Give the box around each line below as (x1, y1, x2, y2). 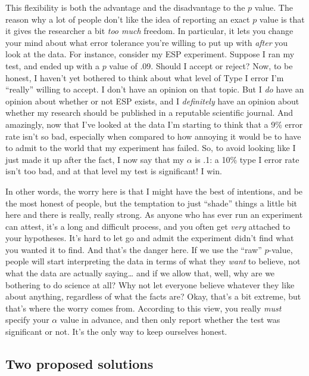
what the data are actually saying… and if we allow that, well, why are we (5, 267, 275, 279)
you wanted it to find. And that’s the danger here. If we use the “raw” (5, 243, 262, 255)
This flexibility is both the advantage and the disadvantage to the (5, 1, 245, 13)
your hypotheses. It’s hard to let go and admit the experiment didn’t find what (5, 232, 294, 244)
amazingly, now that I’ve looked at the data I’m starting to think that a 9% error (5, 118, 303, 130)
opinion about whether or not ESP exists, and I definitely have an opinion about (5, 94, 299, 107)
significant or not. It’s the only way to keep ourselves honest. (5, 325, 227, 338)
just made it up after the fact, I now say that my (5, 153, 185, 165)
